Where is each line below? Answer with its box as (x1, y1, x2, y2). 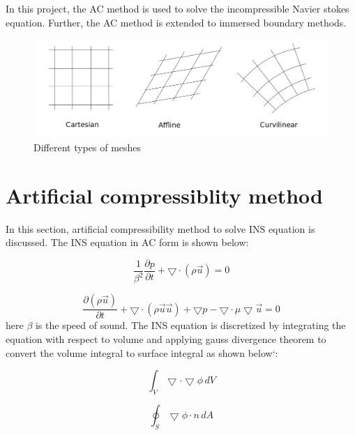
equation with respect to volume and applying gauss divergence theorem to (6, 331, 326, 346)
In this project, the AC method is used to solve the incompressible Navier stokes (6, 1, 349, 15)
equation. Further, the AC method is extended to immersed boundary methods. (6, 15, 347, 29)
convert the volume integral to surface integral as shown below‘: (6, 345, 278, 360)
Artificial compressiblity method (6, 181, 323, 209)
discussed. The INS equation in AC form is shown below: (6, 235, 249, 250)
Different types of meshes (33, 139, 142, 154)
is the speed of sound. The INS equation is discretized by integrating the (35, 318, 346, 333)
